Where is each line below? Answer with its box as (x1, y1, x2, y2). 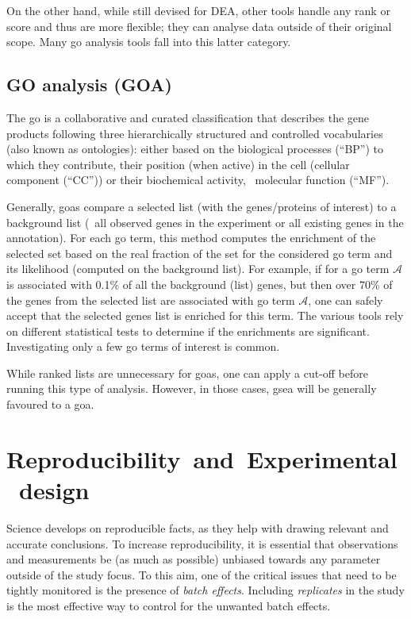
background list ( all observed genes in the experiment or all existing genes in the (6, 213, 404, 230)
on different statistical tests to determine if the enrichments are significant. (6, 322, 370, 339)
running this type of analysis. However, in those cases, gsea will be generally (6, 380, 377, 397)
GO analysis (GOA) (6, 72, 172, 97)
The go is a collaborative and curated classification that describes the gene (6, 109, 370, 125)
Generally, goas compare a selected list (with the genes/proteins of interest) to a (6, 198, 397, 214)
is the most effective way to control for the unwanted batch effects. (6, 597, 331, 613)
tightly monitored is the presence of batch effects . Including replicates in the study (6, 582, 405, 598)
